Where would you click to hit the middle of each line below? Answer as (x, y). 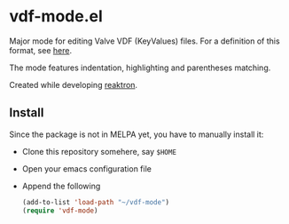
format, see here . (41, 50)
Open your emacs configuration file (87, 168)
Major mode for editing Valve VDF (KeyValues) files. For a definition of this (145, 41)
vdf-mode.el (56, 16)
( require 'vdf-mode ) (60, 211)
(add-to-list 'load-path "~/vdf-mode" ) (96, 202)
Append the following (61, 186)
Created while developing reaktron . (74, 84)
